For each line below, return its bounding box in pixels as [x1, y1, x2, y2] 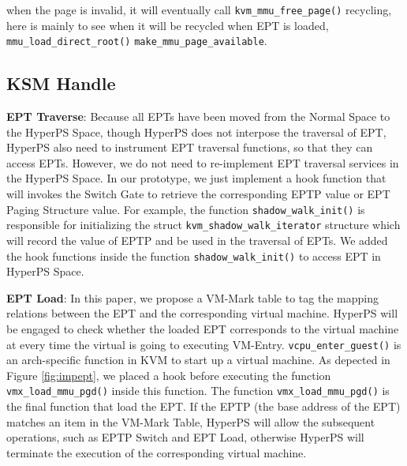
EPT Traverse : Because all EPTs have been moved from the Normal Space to [6, 108, 390, 125]
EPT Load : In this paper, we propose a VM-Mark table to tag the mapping [6, 289, 379, 306]
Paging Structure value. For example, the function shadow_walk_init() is [6, 201, 365, 217]
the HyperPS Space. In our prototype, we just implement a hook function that [6, 170, 386, 186]
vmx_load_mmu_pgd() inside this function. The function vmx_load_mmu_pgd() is [6, 382, 390, 399]
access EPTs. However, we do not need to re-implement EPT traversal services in [6, 154, 399, 171]
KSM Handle [6, 71, 116, 96]
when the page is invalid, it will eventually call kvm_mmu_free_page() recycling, [6, 2, 392, 17]
